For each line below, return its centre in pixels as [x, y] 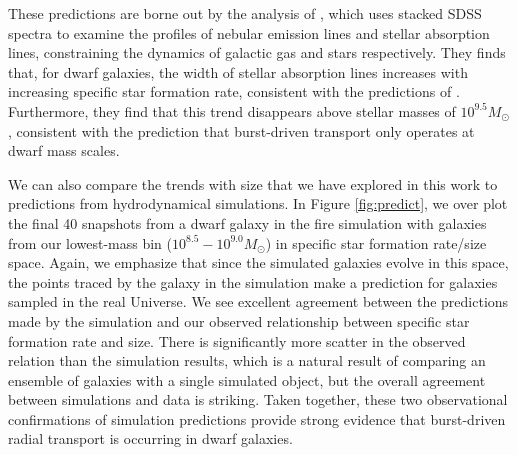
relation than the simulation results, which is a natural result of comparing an [247, 360]
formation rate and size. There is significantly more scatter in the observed [237, 340]
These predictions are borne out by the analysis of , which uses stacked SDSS [245, 13]
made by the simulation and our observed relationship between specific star [239, 320]
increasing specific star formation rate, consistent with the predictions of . [234, 91]
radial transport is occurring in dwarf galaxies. [150, 438]
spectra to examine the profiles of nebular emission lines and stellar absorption [249, 32]
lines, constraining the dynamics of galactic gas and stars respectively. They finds [257, 52]
